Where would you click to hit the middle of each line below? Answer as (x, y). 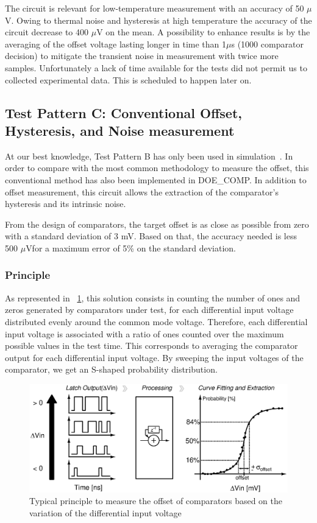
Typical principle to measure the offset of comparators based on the (156, 501)
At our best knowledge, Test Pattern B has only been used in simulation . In (149, 156)
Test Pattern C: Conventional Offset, (123, 112)
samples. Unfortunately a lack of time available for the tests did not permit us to (156, 67)
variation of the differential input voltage (105, 512)
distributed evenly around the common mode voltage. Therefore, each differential (156, 321)
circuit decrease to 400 (47, 32)
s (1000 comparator (267, 44)
